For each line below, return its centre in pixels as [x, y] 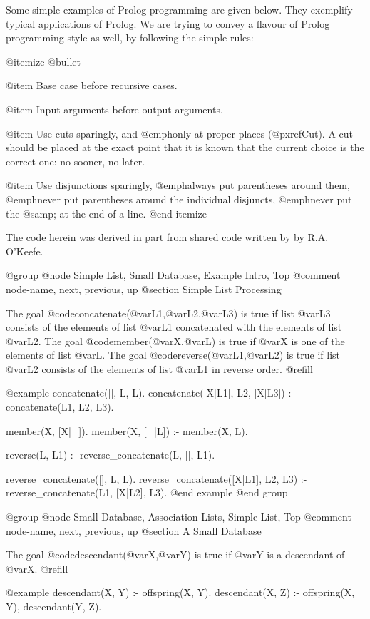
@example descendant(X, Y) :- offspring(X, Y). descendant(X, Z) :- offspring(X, [180, 592]
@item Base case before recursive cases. [92, 85]
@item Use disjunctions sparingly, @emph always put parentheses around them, [178, 185]
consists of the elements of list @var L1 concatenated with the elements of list [174, 327]
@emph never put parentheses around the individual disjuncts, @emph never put [179, 199]
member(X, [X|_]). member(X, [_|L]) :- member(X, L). [127, 430]
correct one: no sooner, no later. [76, 161]
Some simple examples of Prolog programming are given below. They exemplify [179, 9]
